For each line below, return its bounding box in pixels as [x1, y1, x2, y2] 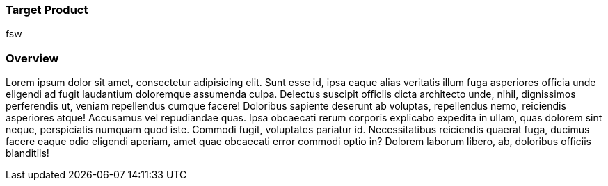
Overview [6, 51, 59, 65]
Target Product [6, 3, 88, 17]
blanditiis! [6, 147, 49, 160]
